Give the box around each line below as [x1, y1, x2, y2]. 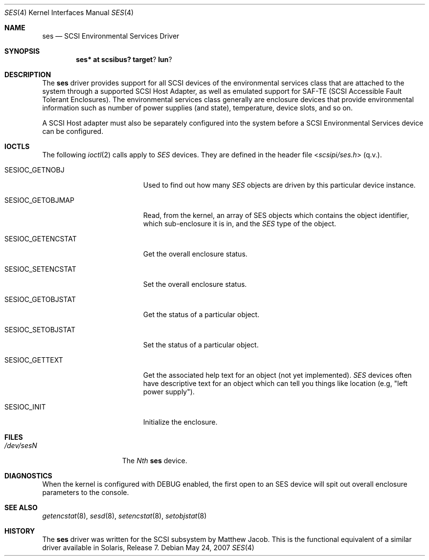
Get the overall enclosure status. [143, 250, 248, 258]
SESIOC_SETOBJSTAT [4, 325, 76, 334]
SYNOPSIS [4, 47, 40, 55]
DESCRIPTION [4, 70, 51, 79]
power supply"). [143, 388, 195, 396]
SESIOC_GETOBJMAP [4, 196, 74, 204]
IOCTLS [4, 142, 30, 151]
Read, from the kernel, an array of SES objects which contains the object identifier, [143, 211, 409, 219]
